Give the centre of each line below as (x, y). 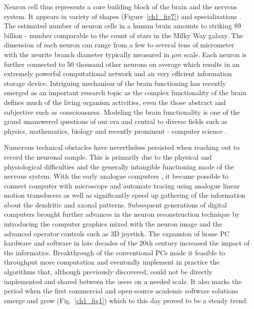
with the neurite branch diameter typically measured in (87, 54)
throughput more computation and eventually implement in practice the (112, 262)
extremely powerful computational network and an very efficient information (118, 73)
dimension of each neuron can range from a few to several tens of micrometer (119, 45)
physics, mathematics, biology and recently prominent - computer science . (115, 131)
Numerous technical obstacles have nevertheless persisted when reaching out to (122, 147)
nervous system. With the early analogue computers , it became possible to (116, 176)
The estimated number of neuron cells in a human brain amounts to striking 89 (123, 26)
